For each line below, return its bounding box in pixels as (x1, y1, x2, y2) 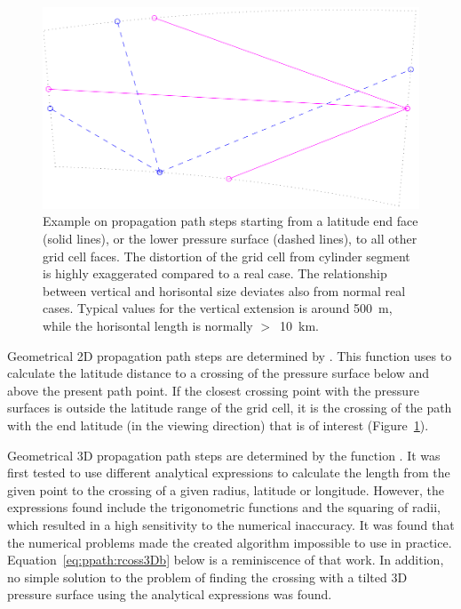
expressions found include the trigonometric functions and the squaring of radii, (7, 498, 441, 517)
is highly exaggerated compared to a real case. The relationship (43, 264, 387, 283)
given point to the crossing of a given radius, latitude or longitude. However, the (7, 480, 444, 499)
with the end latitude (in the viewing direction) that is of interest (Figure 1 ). (7, 416, 429, 434)
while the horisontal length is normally (43, 317, 253, 335)
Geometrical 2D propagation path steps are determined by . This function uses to (7, 346, 452, 365)
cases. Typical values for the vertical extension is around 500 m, (43, 299, 393, 317)
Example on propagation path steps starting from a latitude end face (43, 212, 418, 230)
